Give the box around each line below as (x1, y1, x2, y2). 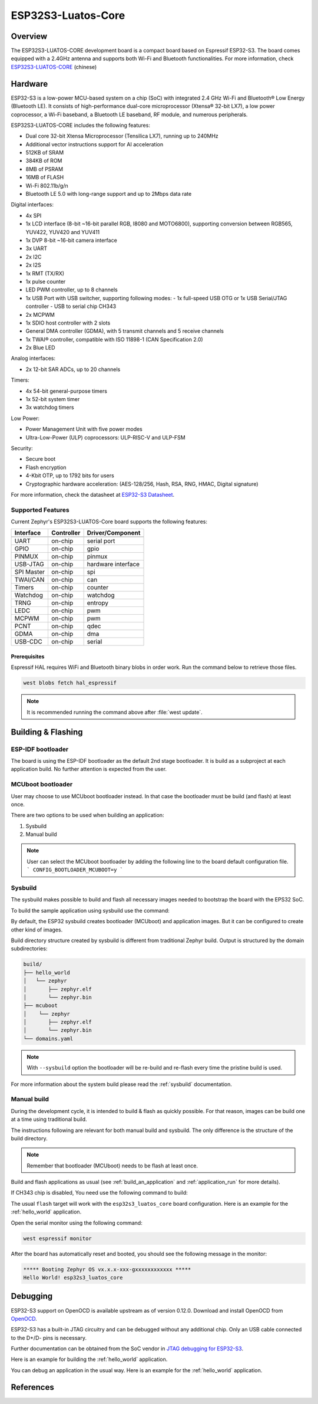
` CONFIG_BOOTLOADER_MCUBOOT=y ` (26, 867, 124, 873)
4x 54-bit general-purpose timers (25, 387, 107, 395)
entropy (87, 599, 109, 607)
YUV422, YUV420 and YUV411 (25, 228, 100, 235)
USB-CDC (14, 638, 42, 646)
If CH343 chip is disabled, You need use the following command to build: (11, 1189, 188, 1196)
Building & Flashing (11, 727, 83, 737)
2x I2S (25, 261, 41, 268)
